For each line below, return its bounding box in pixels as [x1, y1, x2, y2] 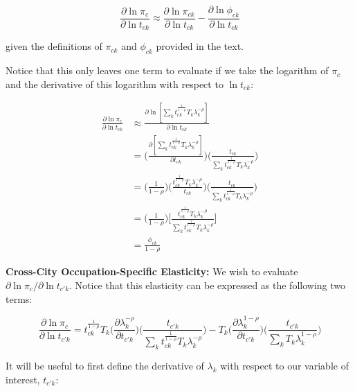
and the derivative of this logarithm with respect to [6, 76, 224, 91]
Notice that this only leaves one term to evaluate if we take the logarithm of [6, 63, 329, 78]
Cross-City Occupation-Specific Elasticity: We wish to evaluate [6, 264, 298, 279]
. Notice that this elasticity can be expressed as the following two [69, 278, 346, 293]
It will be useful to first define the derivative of [6, 358, 204, 373]
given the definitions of [6, 39, 102, 53]
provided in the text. [156, 39, 244, 53]
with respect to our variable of [220, 358, 349, 373]
